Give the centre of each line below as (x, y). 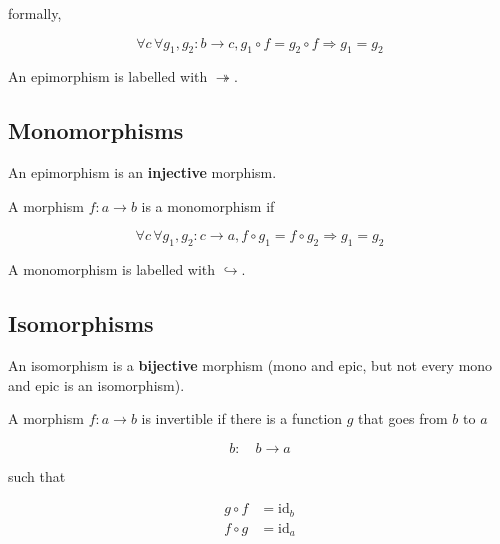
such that (37, 475)
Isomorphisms (81, 323)
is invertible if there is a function (242, 418)
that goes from (403, 418)
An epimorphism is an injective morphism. (142, 172)
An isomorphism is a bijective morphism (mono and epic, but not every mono (250, 364)
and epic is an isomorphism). (96, 384)
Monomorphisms (96, 130)
